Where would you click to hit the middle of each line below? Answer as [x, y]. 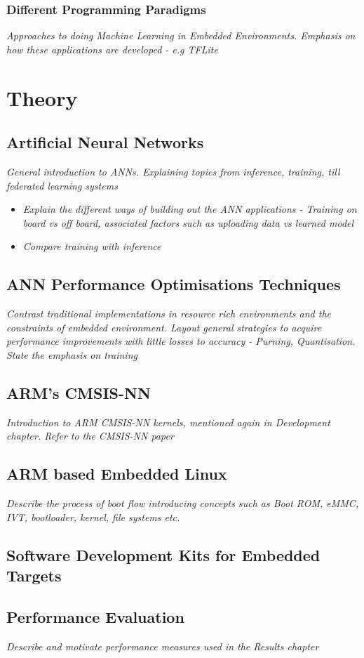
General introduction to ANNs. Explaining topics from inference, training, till [173, 171]
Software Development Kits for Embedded [163, 554]
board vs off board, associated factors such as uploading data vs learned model [188, 222]
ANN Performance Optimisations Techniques [174, 284]
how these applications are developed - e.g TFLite [112, 49]
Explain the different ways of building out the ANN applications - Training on [190, 209]
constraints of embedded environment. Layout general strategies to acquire [164, 327]
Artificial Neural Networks [105, 142]
